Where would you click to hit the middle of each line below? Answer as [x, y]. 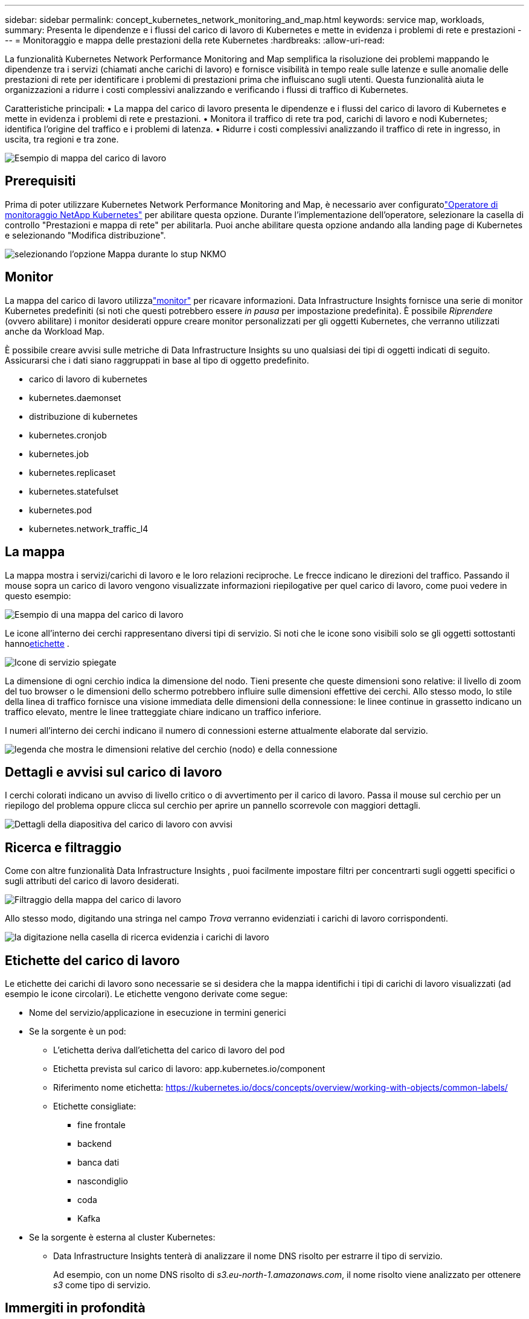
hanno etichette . [37, 643]
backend [95, 1144]
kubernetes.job [59, 454]
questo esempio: [38, 595]
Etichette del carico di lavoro [92, 960]
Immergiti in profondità [75, 1308]
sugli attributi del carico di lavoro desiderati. [92, 881]
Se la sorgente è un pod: [78, 1032]
